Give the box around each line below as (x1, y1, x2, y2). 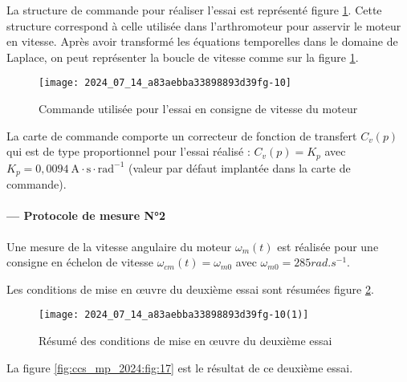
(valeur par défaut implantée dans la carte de (128, 159, 351, 176)
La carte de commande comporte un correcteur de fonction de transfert (6, 127, 357, 144)
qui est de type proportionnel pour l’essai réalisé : (6, 143, 250, 160)
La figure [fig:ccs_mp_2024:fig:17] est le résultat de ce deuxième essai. (6, 359, 353, 376)
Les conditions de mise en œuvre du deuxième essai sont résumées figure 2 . (6, 280, 374, 297)
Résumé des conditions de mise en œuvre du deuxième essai (39, 331, 332, 348)
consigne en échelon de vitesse (6, 254, 153, 270)
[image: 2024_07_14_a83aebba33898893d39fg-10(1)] (39, 309, 309, 321)
